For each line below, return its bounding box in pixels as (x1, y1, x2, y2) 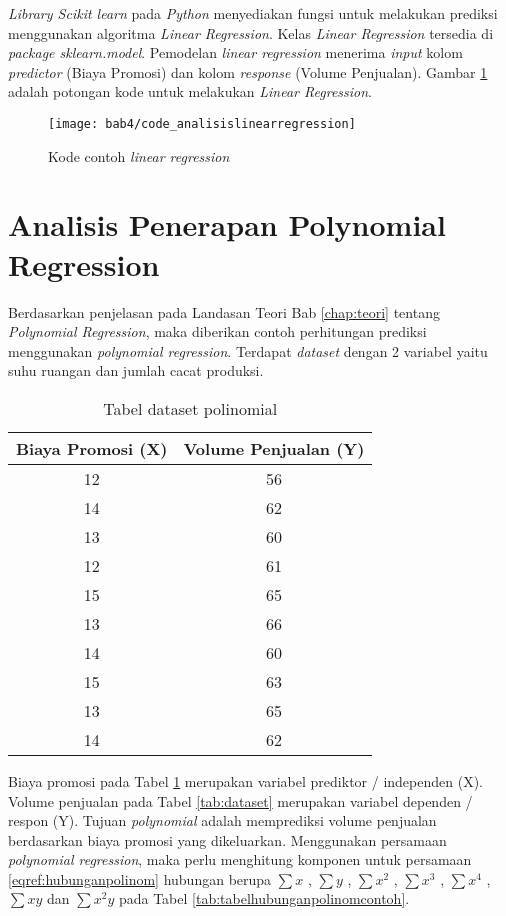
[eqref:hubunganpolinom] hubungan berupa (8, 868, 272, 889)
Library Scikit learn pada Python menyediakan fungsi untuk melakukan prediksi (8, 3, 498, 23)
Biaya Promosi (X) (16, 436, 168, 460)
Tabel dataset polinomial (103, 396, 278, 420)
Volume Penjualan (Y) (183, 436, 365, 460)
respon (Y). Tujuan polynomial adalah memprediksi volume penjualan (8, 810, 437, 831)
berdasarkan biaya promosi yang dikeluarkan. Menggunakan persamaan (8, 829, 447, 850)
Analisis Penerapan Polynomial (8, 204, 446, 245)
